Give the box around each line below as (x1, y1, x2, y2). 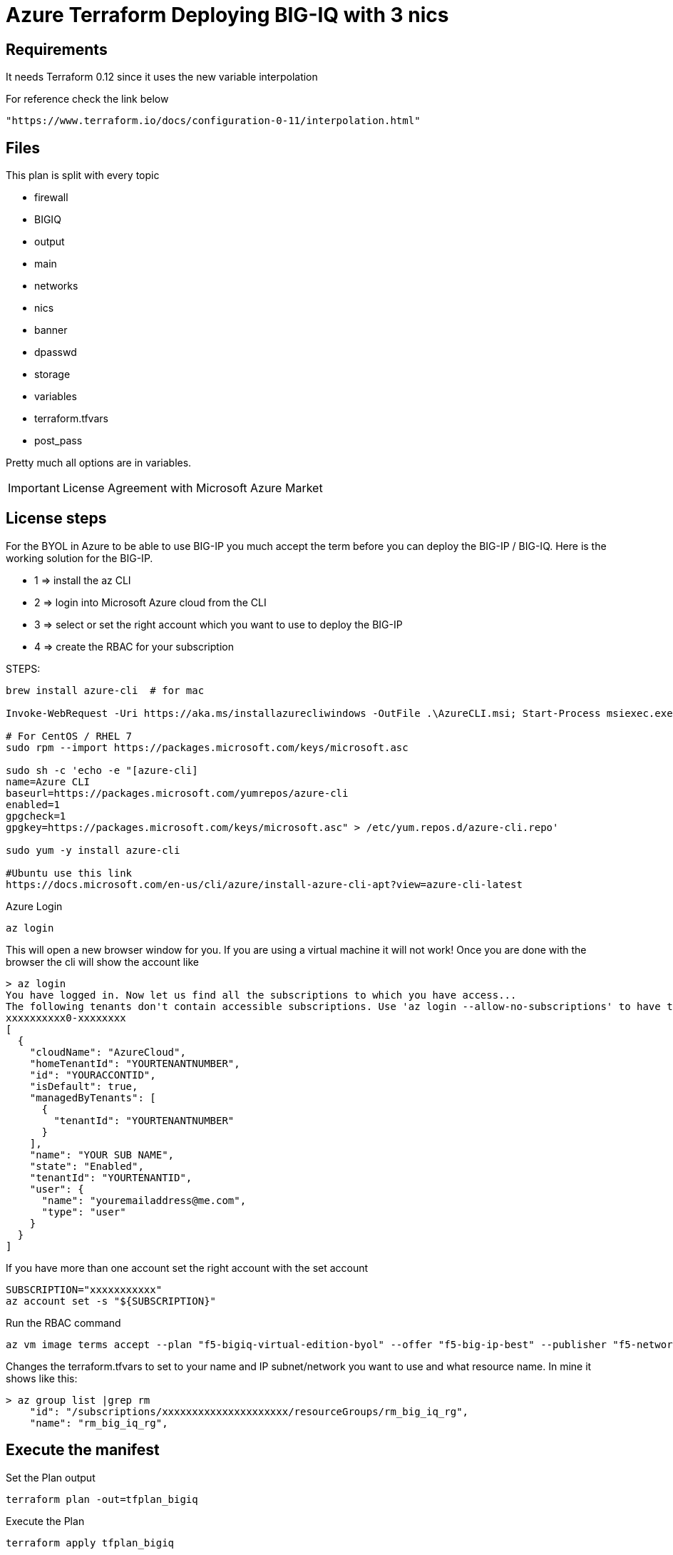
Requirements (6, 40, 108, 58)
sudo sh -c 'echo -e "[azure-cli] (6, 764, 198, 776)
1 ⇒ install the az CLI (34, 573, 131, 586)
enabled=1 (6, 798, 60, 810)
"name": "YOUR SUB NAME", (29, 1148, 175, 1161)
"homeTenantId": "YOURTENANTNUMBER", (29, 1057, 240, 1069)
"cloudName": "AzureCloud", (29, 1046, 186, 1058)
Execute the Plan (6, 1514, 85, 1527)
